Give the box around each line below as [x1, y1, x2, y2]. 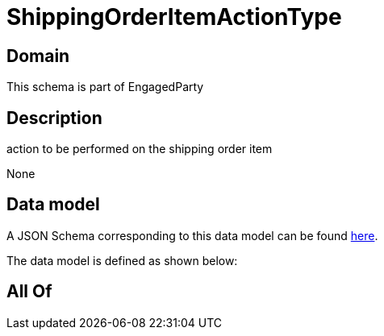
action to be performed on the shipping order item [6, 142, 273, 156]
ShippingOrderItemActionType [6, 3, 342, 31]
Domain [6, 45, 70, 66]
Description [6, 107, 102, 128]
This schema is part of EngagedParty [6, 80, 204, 94]
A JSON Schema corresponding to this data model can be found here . [6, 228, 378, 243]
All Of [6, 281, 52, 302]
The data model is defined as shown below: [6, 253, 238, 268]
